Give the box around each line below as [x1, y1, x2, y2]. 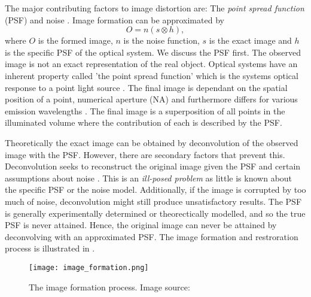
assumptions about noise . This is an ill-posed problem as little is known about [5, 171, 292, 184]
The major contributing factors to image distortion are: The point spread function [5, 2, 304, 14]
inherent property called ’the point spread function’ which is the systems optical [5, 69, 298, 81]
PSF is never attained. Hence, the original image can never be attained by [5, 219, 277, 231]
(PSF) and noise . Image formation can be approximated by [5, 13, 224, 26]
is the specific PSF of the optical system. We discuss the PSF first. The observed [5, 46, 301, 58]
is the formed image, [38, 34, 113, 47]
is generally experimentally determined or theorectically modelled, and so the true [5, 207, 306, 219]
